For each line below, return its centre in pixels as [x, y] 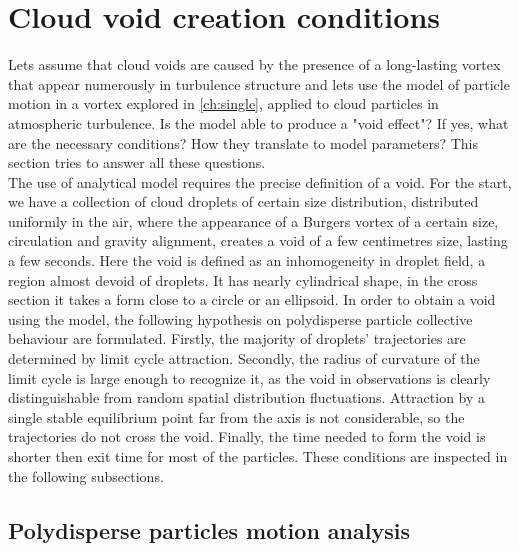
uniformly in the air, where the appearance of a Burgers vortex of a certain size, [253, 220]
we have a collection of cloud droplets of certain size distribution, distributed [243, 201]
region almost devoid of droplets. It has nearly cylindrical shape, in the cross [243, 279]
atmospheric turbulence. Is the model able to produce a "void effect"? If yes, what [258, 122]
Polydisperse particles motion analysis [209, 529]
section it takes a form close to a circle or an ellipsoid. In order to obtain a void [252, 299]
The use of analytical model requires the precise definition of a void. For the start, [260, 181]
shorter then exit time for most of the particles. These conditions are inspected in [258, 456]
